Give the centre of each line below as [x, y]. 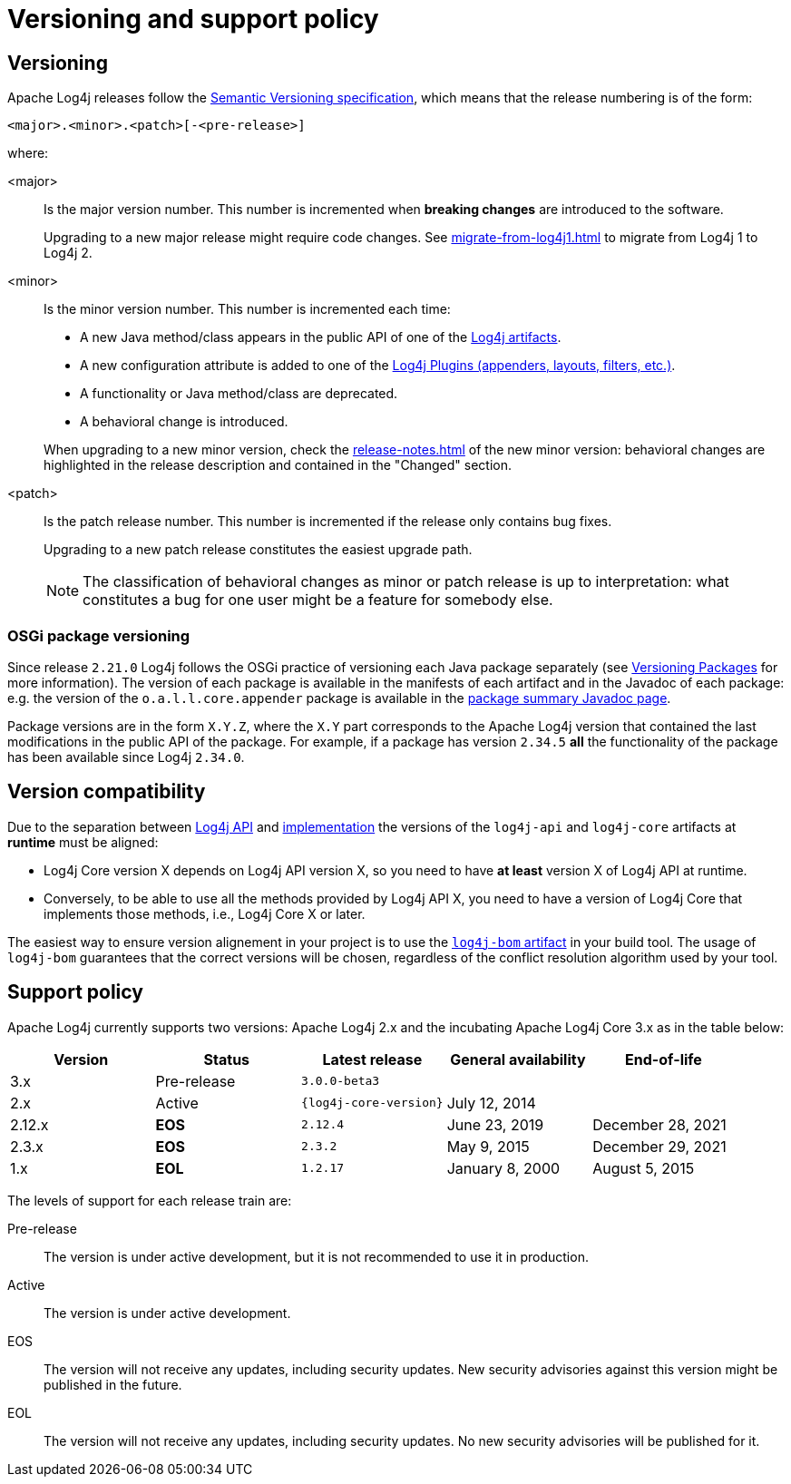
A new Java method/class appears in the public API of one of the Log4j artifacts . [321, 337]
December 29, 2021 [659, 1146]
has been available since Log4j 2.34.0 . [126, 757]
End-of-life [664, 1059]
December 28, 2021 [659, 1124]
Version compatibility [107, 792]
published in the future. [113, 1384]
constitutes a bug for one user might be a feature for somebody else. [318, 600]
